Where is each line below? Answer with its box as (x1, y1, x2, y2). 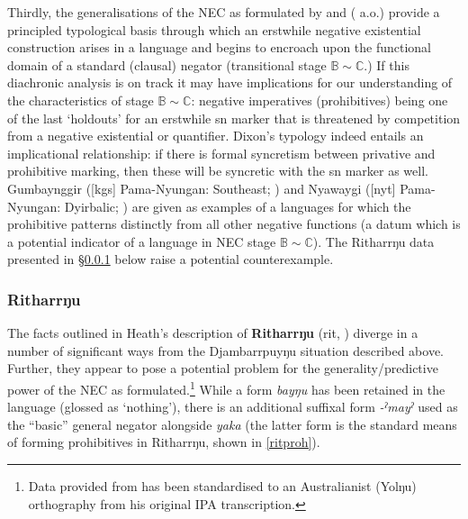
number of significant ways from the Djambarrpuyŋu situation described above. (7, 341, 444, 360)
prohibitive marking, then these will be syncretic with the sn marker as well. (7, 161, 428, 180)
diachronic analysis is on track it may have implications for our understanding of (7, 73, 453, 92)
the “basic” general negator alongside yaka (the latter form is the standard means (7, 414, 457, 433)
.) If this (364, 55, 409, 74)
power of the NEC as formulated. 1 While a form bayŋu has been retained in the (7, 377, 445, 398)
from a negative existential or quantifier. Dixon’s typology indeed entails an (7, 126, 424, 145)
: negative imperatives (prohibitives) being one (191, 90, 448, 109)
